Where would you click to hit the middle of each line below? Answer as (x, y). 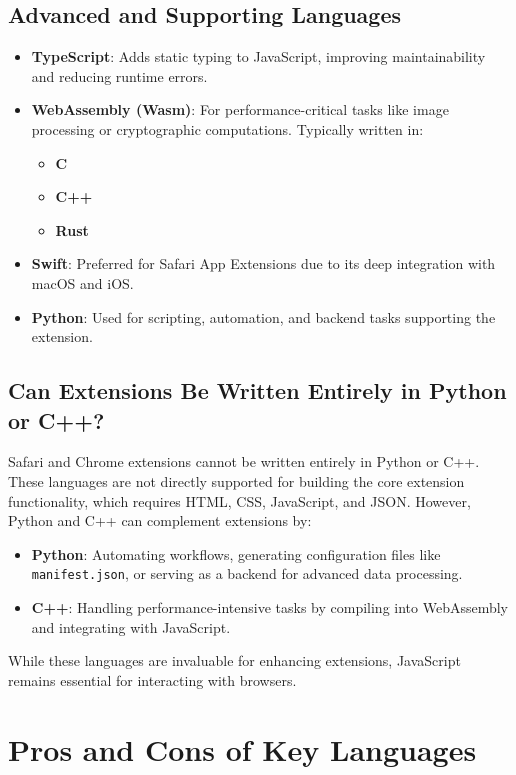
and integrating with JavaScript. (131, 626)
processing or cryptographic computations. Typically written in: (227, 128)
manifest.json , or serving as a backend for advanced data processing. (247, 573)
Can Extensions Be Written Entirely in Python (257, 390)
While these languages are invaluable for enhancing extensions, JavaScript (234, 660)
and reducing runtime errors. (119, 75)
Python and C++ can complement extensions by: (160, 520)
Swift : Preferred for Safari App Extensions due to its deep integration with (263, 263)
